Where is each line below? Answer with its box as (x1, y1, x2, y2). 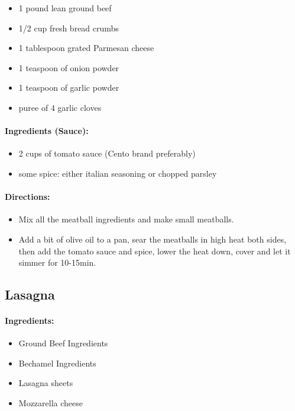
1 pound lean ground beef (18, 2, 112, 14)
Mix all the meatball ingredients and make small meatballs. (18, 213, 234, 225)
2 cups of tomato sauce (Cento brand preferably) (18, 147, 196, 160)
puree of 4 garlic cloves (18, 101, 102, 113)
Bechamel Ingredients (18, 356, 96, 369)
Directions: (5, 190, 50, 203)
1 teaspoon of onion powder (18, 61, 119, 74)
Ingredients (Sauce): (5, 125, 89, 137)
